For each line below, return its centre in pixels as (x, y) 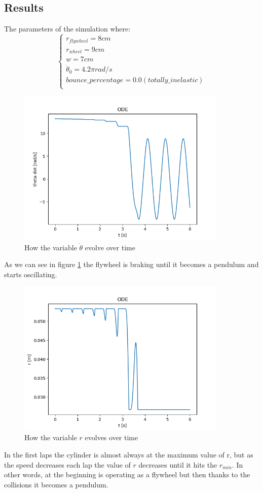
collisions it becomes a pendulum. (56, 484)
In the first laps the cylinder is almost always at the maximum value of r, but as (129, 455)
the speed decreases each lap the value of (67, 464)
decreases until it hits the (178, 464)
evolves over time (111, 437)
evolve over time (110, 247)
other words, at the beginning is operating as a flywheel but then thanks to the (127, 474)
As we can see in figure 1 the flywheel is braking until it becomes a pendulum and (131, 264)
